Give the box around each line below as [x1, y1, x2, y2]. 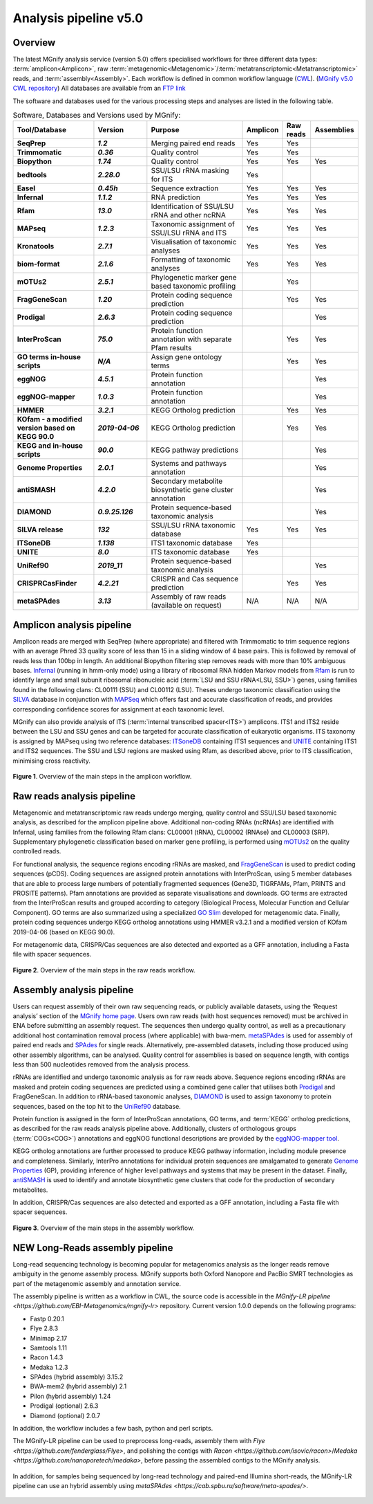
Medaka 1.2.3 [30, 1363, 68, 1371]
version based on [17, 423, 75, 433]
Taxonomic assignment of [151, 219, 235, 229]
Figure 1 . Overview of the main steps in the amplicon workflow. [12, 772, 192, 780]
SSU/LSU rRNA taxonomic [151, 520, 236, 530]
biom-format [17, 260, 60, 269]
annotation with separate [151, 334, 232, 344]
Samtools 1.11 [30, 1343, 67, 1352]
